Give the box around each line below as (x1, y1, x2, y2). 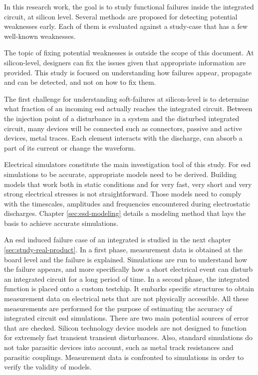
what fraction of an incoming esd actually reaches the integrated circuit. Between (4, 103, 253, 114)
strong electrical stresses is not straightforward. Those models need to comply (4, 188, 242, 199)
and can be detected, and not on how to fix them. (4, 77, 156, 87)
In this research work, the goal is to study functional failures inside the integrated (4, 1, 254, 11)
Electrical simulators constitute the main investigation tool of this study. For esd (4, 159, 251, 170)
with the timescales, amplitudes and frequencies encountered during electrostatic (4, 198, 251, 208)
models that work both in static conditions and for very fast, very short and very (4, 179, 252, 189)
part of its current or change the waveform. (4, 142, 136, 153)
